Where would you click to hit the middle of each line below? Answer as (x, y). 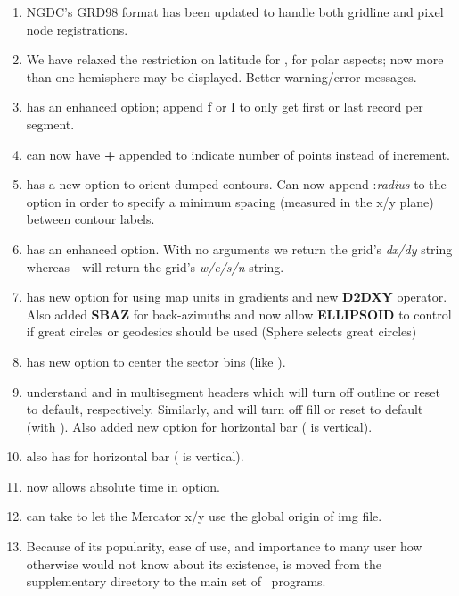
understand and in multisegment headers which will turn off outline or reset (233, 391)
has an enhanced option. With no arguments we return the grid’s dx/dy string (239, 248)
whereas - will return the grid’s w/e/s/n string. (155, 266)
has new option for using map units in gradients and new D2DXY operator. (237, 297)
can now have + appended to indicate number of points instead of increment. (238, 154)
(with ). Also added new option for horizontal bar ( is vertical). (199, 426)
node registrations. (77, 29)
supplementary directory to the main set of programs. (176, 581)
